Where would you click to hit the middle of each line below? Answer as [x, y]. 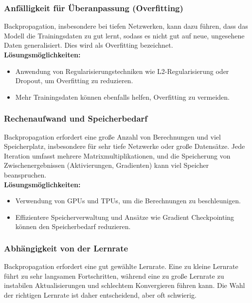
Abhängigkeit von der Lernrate [66, 248]
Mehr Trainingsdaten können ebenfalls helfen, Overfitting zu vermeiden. [122, 97]
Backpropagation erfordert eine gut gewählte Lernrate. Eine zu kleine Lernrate [121, 266]
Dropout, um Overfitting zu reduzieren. [74, 80]
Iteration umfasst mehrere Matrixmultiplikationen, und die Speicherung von [117, 155]
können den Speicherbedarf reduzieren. [73, 226]
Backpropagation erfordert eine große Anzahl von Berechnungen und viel [112, 136]
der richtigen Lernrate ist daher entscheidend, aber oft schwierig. [100, 294]
